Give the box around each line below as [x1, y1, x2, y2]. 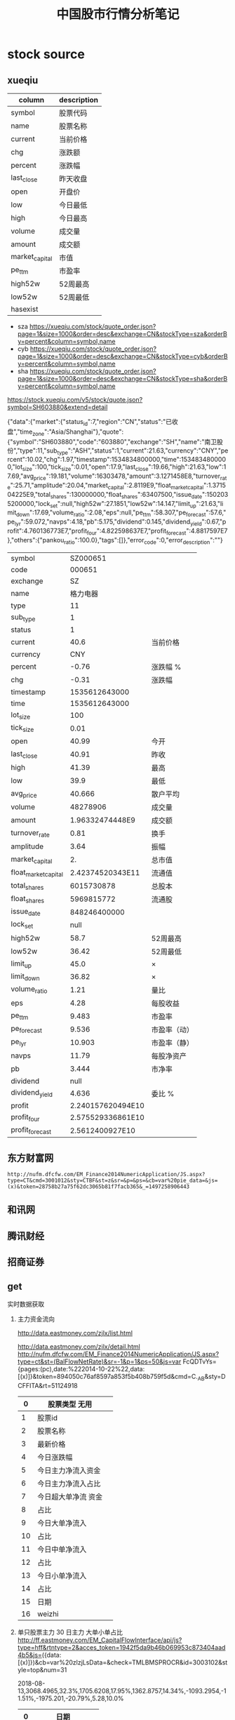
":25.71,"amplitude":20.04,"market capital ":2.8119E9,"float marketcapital [10, 481, 204, 491]
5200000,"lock [7, 499, 51, 507]
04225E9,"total [7, 490, 51, 498]
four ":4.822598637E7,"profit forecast [86, 526, 187, 537]
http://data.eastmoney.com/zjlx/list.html [17, 1329, 133, 1338]
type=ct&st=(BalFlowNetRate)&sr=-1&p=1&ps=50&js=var [17, 1357, 182, 1366]
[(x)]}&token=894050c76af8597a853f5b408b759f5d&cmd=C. [17, 1373, 199, 1381]
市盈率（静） [151, 1038, 194, 1048]
